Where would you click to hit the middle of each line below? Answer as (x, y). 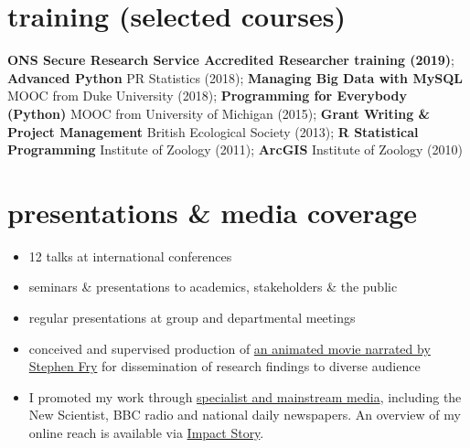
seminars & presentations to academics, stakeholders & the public (213, 287)
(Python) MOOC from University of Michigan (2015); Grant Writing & (219, 113)
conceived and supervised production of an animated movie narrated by (230, 348)
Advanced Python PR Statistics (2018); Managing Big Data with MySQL (235, 77)
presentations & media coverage (213, 212)
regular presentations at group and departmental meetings (192, 317)
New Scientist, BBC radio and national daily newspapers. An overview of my (245, 415)
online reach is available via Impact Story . (146, 432)
